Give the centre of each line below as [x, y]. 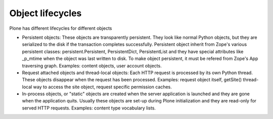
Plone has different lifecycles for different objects [61, 28]
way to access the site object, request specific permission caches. [102, 87]
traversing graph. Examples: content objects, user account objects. [92, 66]
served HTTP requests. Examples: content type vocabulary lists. [89, 108]
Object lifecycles [45, 13]
